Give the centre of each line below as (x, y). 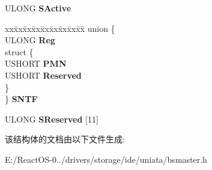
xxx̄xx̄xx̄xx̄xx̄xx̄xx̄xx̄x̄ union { (60, 28)
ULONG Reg (30, 40)
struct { (19, 51)
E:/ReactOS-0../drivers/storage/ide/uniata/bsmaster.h (106, 159)
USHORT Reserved (43, 75)
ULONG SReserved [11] (52, 119)
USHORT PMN (36, 63)
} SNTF (21, 99)
